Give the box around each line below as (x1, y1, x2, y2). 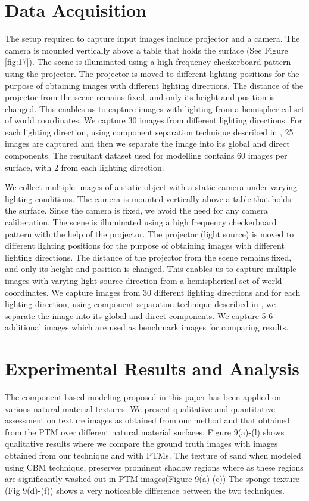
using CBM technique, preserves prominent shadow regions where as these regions (5, 460, 304, 473)
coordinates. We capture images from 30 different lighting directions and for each (5, 286, 301, 298)
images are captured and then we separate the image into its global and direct (5, 137, 290, 150)
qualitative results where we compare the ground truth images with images (5, 437, 278, 450)
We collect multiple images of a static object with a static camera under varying (5, 181, 298, 193)
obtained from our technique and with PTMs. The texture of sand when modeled (5, 449, 301, 462)
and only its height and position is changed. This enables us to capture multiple (5, 262, 296, 275)
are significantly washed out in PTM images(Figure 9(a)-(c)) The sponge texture (5, 472, 300, 485)
